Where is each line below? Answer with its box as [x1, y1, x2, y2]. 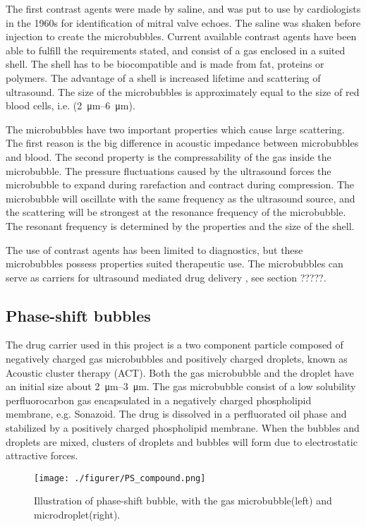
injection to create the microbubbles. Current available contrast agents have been [6, 29, 357, 44]
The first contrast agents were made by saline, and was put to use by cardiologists [6, 1, 361, 16]
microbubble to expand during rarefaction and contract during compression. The [6, 177, 354, 192]
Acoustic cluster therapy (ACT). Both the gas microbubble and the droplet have [6, 365, 354, 380]
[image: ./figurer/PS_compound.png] [34, 473, 206, 483]
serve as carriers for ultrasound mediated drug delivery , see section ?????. [6, 269, 327, 284]
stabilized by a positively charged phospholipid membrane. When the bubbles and [6, 420, 360, 435]
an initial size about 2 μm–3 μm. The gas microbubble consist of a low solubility [6, 379, 356, 394]
